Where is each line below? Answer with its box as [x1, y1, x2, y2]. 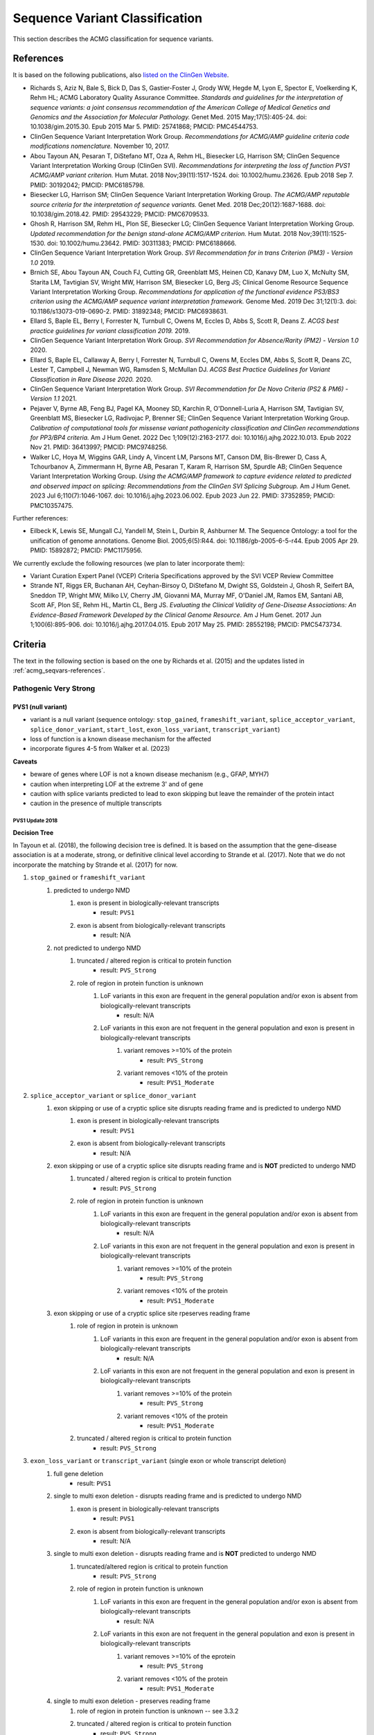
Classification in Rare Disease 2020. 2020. [30, 375, 152, 383]
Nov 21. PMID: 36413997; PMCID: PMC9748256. [30, 443, 168, 451]
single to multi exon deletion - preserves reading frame [53, 1697, 211, 1705]
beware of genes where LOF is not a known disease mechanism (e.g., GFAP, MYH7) [30, 770, 269, 779]
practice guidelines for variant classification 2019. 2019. [30, 326, 190, 335]
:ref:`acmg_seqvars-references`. [12, 666, 105, 675]
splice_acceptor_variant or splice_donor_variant [30, 1091, 197, 1099]
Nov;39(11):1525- [298, 229, 347, 237]
